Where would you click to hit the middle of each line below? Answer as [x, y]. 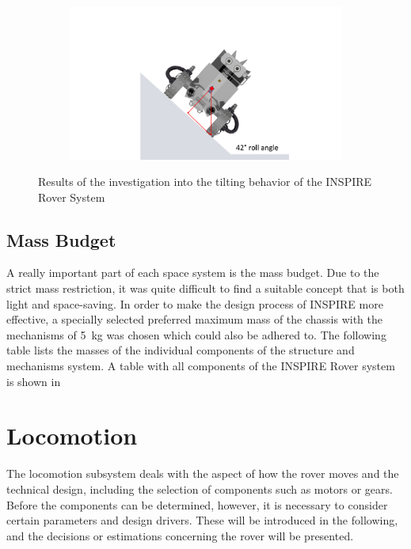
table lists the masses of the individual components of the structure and [181, 350]
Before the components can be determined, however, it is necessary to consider [197, 504]
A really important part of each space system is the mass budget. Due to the [193, 273]
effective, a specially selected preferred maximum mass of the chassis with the [195, 319]
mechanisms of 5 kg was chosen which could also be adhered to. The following [196, 334]
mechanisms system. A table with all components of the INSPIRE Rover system [201, 366]
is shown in [34, 381]
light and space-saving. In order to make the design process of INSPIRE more [195, 303]
